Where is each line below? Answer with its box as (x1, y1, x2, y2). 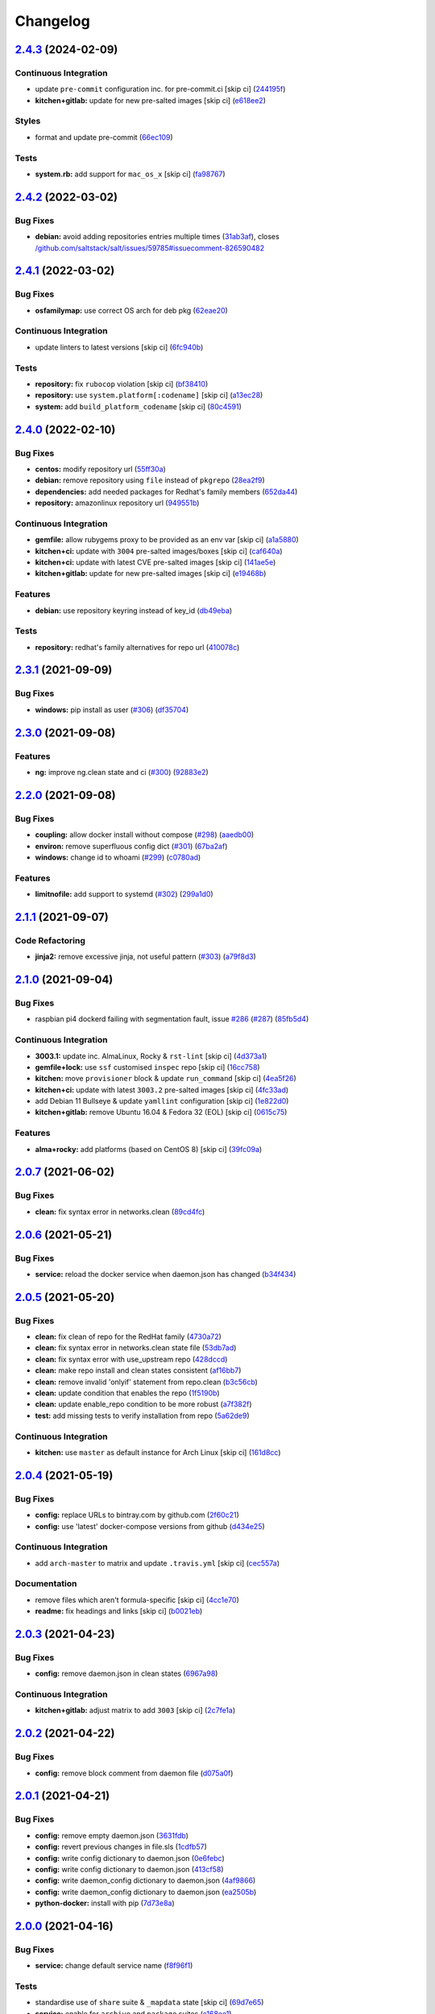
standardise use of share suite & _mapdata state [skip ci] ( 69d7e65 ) (35, 1998, 264, 2008)
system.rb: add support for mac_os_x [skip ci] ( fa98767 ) (35, 169, 226, 179)
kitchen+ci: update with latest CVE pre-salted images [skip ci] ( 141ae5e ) (35, 557, 276, 567)
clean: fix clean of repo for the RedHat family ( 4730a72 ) (35, 1332, 222, 1341)
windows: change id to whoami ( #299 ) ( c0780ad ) (35, 852, 201, 862)
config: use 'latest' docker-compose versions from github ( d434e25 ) (35, 1521, 265, 1531)
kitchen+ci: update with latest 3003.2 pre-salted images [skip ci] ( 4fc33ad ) (35, 1084, 289, 1095)
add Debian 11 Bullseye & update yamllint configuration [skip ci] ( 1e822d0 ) (35, 1096, 289, 1106)
